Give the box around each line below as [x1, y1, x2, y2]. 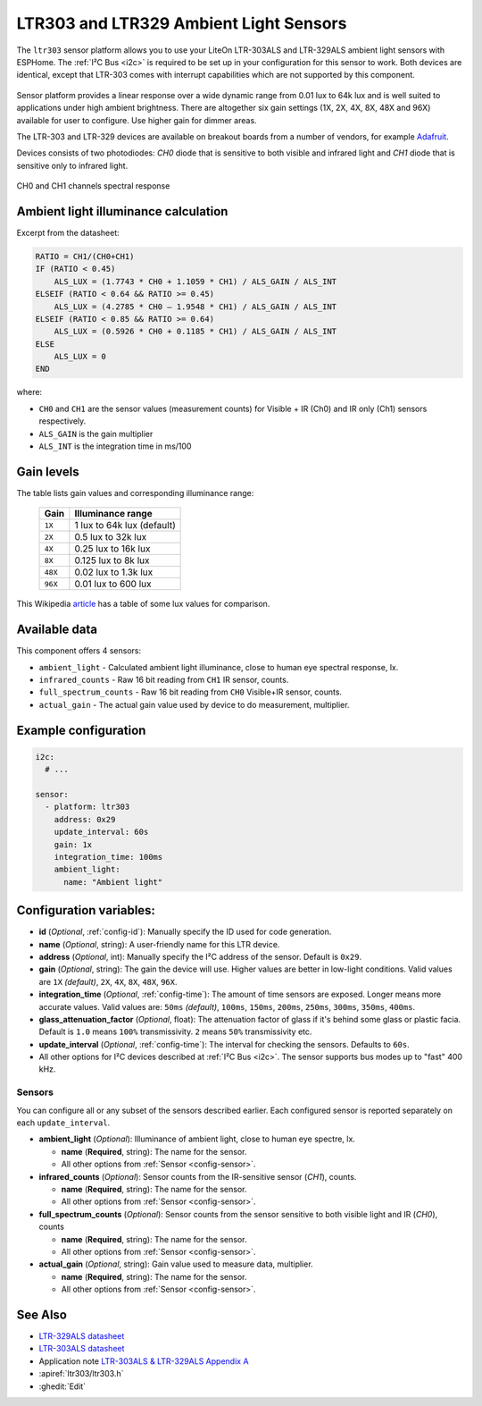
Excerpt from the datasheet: [16, 227, 120, 238]
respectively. [38, 416, 87, 426]
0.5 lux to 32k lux [74, 531, 147, 543]
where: [16, 387, 43, 398]
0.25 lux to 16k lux [74, 543, 151, 555]
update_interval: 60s [54, 827, 149, 838]
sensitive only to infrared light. [16, 160, 129, 171]
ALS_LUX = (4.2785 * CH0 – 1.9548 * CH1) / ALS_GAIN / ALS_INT [54, 301, 337, 312]
